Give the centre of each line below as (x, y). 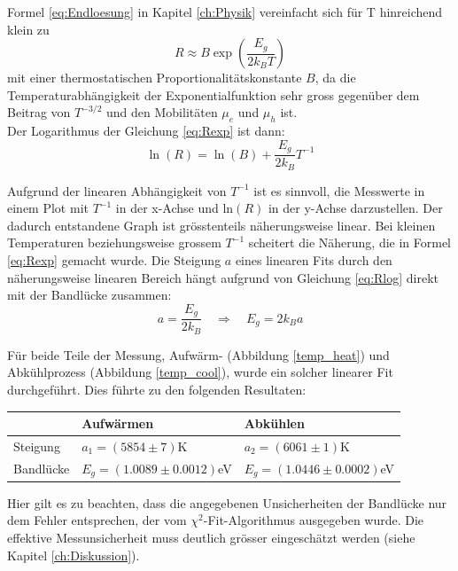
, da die (335, 78)
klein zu (28, 29)
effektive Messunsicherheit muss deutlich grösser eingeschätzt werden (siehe (211, 537)
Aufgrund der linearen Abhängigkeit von (117, 190)
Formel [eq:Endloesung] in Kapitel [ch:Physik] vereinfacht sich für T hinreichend (225, 12)
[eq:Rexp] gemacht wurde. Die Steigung (114, 260)
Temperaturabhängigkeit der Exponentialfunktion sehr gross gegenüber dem (213, 94)
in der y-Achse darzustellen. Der (355, 208)
